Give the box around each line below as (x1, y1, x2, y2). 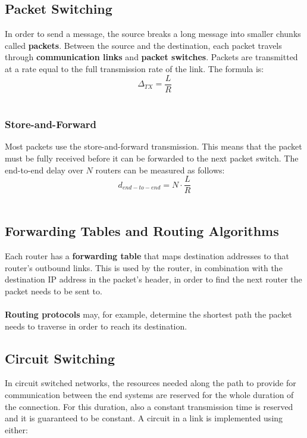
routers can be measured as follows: (95, 163, 225, 176)
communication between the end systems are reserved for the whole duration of (5, 389, 294, 401)
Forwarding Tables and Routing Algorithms (5, 222, 279, 240)
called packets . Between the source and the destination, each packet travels (5, 39, 282, 51)
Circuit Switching (5, 349, 115, 367)
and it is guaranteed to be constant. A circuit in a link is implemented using (5, 412, 283, 424)
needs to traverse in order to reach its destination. (5, 319, 187, 332)
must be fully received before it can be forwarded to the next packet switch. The (5, 152, 299, 164)
